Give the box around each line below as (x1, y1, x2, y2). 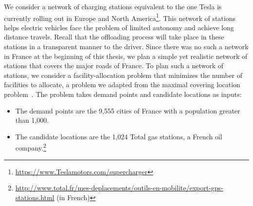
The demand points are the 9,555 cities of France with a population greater (15, 105, 240, 115)
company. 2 (15, 141, 46, 153)
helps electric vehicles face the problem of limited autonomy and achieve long (4, 22, 234, 32)
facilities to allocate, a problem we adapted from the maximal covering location (4, 79, 240, 90)
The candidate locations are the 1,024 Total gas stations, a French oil (15, 131, 222, 141)
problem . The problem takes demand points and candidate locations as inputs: (4, 89, 242, 99)
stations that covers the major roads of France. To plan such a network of (4, 60, 224, 71)
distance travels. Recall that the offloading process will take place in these (4, 32, 224, 42)
